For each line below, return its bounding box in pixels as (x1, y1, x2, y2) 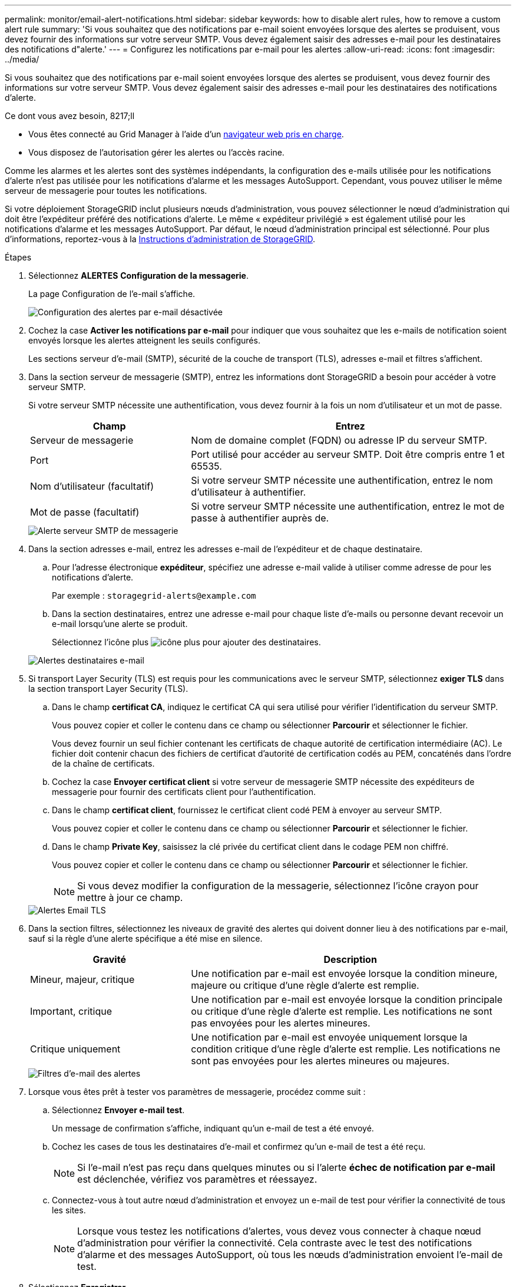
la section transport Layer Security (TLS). (28, 684, 188, 694)
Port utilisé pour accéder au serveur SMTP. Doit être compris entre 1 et (191, 448, 505, 460)
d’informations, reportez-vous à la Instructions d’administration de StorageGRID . (5, 234, 315, 244)
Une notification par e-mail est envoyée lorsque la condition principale (191, 994, 503, 1005)
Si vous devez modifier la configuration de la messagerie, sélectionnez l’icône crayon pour (77, 880, 479, 892)
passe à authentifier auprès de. (191, 512, 329, 524)
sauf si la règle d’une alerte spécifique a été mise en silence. (28, 933, 263, 943)
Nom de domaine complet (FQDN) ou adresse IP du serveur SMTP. (191, 434, 487, 446)
